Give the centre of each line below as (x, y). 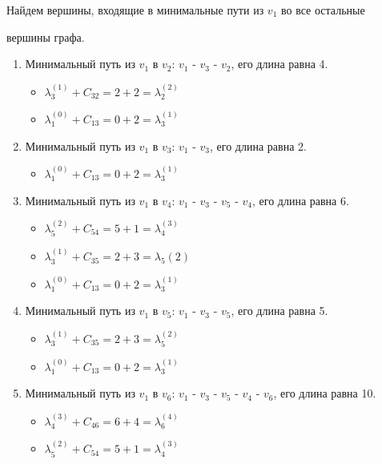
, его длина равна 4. (279, 64)
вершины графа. (46, 36)
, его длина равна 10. (325, 393)
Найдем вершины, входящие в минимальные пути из (135, 10)
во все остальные (323, 10)
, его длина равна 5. (279, 311)
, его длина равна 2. (258, 145)
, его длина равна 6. (301, 200)
